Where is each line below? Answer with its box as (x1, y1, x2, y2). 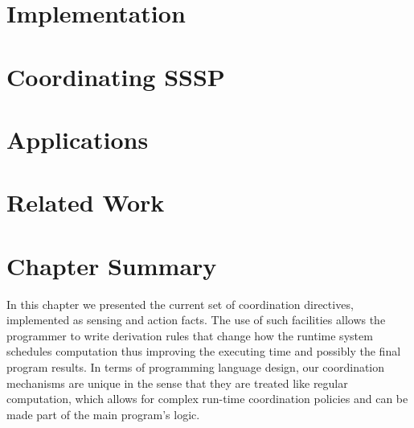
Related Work (6, 186, 165, 219)
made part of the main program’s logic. (6, 405, 200, 422)
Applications (6, 122, 149, 155)
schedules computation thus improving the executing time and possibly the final (6, 343, 401, 360)
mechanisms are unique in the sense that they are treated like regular (6, 374, 348, 391)
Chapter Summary (6, 249, 217, 282)
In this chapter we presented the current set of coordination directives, (6, 295, 354, 312)
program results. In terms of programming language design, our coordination (6, 359, 385, 375)
